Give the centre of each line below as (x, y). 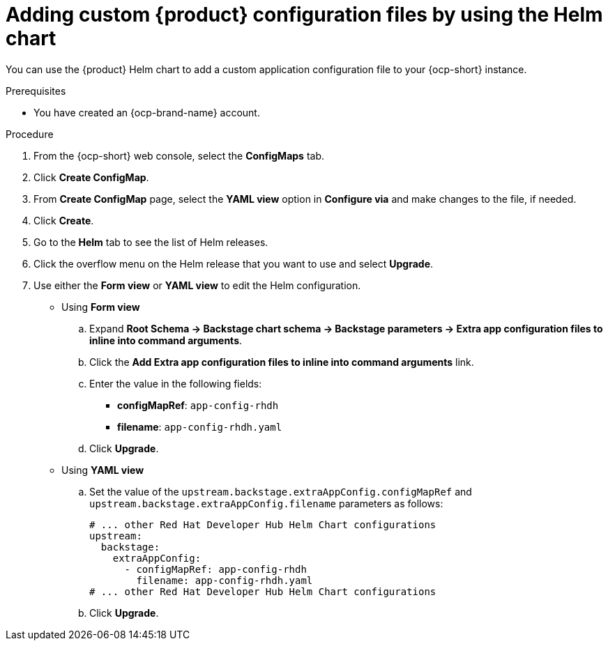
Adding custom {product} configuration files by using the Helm (304, 15)
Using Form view (101, 307)
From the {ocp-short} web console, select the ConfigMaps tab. (179, 155)
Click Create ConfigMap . (91, 177)
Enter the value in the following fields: (176, 383)
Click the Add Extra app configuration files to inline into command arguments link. (282, 362)
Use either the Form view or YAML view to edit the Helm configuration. (197, 285)
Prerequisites (36, 91)
